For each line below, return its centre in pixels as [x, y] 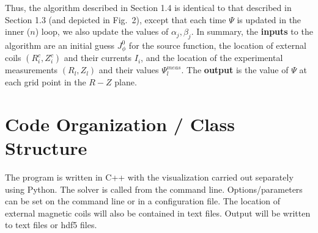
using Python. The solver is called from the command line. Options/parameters [154, 189]
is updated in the [269, 19]
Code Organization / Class [120, 124]
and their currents [98, 58]
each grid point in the [46, 82]
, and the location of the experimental [212, 58]
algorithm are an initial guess [60, 45]
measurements [31, 70]
